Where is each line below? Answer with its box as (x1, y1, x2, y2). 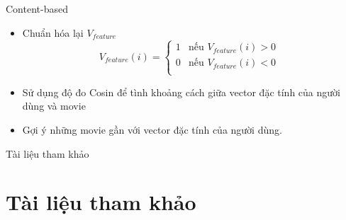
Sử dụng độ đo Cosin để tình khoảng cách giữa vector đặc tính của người (22, 84, 340, 99)
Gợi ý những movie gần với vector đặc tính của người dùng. (22, 122, 282, 137)
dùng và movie (22, 98, 86, 113)
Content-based (6, 1, 68, 16)
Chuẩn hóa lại (22, 25, 84, 40)
